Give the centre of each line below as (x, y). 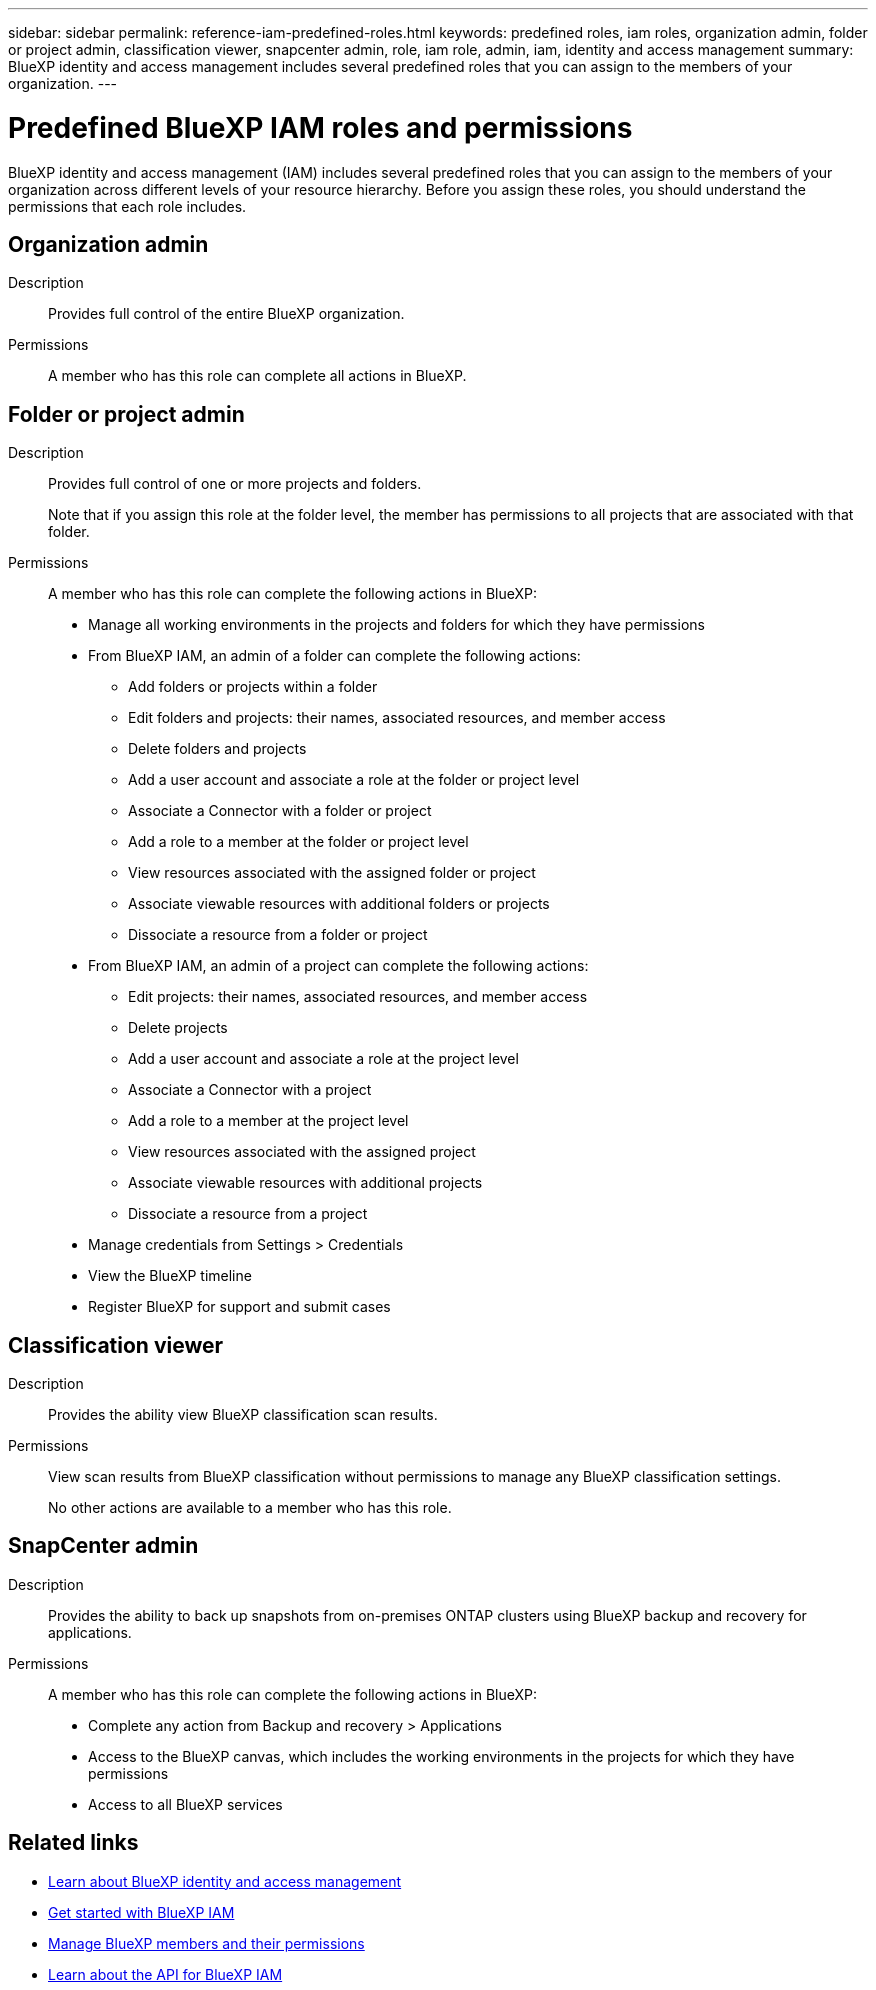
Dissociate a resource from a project (248, 1214)
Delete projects (178, 1028)
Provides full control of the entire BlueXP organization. (226, 314)
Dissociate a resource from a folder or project (278, 935)
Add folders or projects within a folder (253, 687)
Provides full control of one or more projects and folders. (235, 484)
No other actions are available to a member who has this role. (250, 1508)
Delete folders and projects (217, 749)
